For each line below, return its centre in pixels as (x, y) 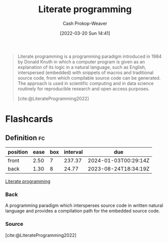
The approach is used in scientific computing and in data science (86, 83)
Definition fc (25, 138)
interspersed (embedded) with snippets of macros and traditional (86, 73)
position (18, 152)
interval (73, 152)
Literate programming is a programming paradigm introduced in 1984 (90, 56)
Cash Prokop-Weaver (85, 23)
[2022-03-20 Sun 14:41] (85, 33)
